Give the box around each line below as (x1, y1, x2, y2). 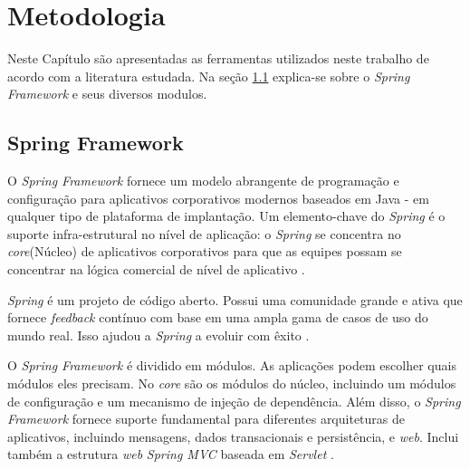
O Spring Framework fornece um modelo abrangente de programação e (7, 171, 399, 190)
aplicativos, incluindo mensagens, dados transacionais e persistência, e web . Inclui (7, 426, 459, 445)
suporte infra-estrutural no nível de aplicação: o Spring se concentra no (7, 224, 401, 243)
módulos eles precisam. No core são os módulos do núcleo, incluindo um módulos (7, 374, 456, 393)
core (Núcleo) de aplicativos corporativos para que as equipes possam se (7, 242, 402, 261)
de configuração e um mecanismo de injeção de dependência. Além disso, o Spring (7, 391, 461, 410)
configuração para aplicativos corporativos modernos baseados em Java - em (7, 188, 429, 207)
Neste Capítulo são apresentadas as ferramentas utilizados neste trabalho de (7, 49, 429, 68)
